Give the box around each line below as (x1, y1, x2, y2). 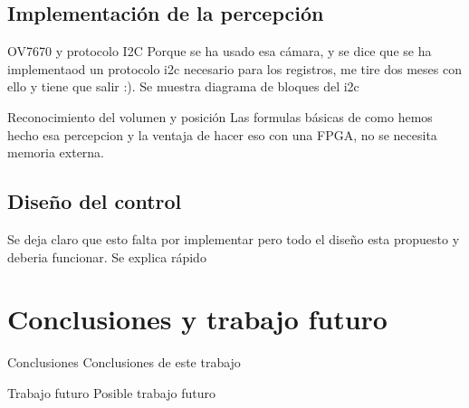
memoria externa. (7, 143, 105, 162)
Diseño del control (7, 187, 182, 215)
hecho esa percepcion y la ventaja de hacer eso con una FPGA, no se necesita (7, 125, 437, 144)
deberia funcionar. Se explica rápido (7, 247, 206, 266)
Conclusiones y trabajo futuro (7, 300, 388, 337)
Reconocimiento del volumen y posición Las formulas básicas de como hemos (7, 107, 433, 126)
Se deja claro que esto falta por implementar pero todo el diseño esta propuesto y (7, 229, 460, 248)
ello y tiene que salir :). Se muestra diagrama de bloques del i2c (7, 77, 359, 96)
